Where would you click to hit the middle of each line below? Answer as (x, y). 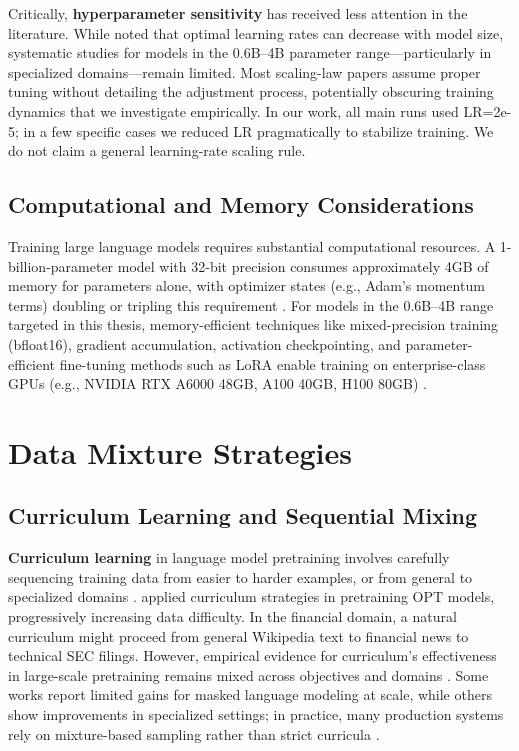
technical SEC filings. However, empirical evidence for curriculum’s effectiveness (252, 655)
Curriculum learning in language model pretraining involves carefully (229, 557)
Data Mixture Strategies (180, 451)
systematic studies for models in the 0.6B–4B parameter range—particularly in (250, 52)
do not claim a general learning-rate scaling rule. (157, 150)
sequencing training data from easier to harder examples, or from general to (240, 576)
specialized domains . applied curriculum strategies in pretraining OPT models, (251, 596)
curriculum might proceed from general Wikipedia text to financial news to (238, 635)
